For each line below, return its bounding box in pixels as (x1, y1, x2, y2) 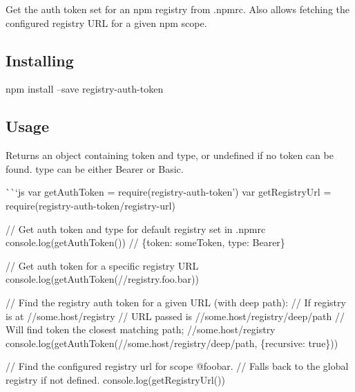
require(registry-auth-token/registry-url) (6, 198, 175, 212)
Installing (6, 49, 74, 71)
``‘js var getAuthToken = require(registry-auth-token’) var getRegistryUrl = (6, 185, 332, 199)
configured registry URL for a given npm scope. (6, 15, 207, 30)
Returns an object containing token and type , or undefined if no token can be (6, 148, 334, 162)
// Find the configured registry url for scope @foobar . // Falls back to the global (6, 359, 349, 373)
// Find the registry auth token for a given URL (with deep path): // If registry (6, 295, 346, 309)
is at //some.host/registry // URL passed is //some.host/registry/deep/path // (6, 308, 345, 323)
